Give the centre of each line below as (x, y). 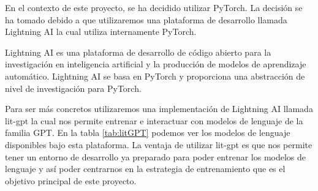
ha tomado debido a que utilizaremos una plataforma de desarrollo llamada (146, 19)
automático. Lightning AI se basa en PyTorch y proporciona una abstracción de (155, 76)
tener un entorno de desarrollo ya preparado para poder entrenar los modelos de (156, 156)
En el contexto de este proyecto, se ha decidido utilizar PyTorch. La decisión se (154, 7)
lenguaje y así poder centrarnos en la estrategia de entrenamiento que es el (145, 169)
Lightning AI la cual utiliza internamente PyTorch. (101, 32)
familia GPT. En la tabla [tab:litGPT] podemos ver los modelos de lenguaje (148, 133)
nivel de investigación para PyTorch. (73, 88)
